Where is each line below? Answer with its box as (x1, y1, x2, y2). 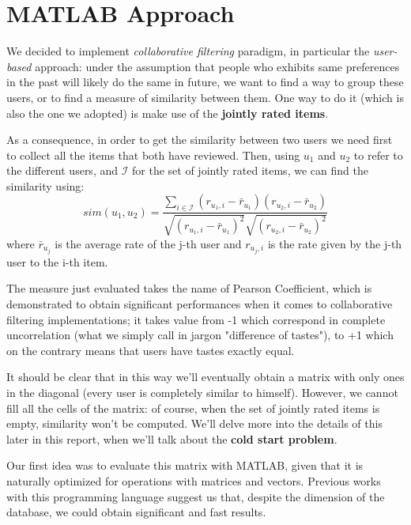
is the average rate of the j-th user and (55, 235, 242, 251)
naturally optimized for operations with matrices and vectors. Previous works (6, 472, 381, 489)
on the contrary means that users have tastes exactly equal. (6, 342, 295, 358)
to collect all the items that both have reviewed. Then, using (6, 146, 300, 163)
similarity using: (6, 177, 85, 194)
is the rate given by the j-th (267, 235, 402, 251)
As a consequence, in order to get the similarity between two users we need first (6, 131, 393, 148)
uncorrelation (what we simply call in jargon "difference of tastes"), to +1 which (6, 327, 394, 343)
